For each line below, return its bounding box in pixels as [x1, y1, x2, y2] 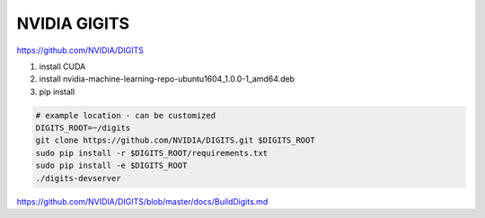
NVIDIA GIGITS [16, 13, 130, 33]
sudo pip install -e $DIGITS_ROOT [35, 161, 188, 170]
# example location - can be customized [35, 110, 216, 120]
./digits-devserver [35, 173, 121, 183]
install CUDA [39, 61, 86, 72]
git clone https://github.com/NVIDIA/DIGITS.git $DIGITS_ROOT [35, 135, 315, 145]
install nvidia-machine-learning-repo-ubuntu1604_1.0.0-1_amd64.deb [39, 74, 295, 84]
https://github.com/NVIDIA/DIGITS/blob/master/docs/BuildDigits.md [16, 196, 269, 206]
